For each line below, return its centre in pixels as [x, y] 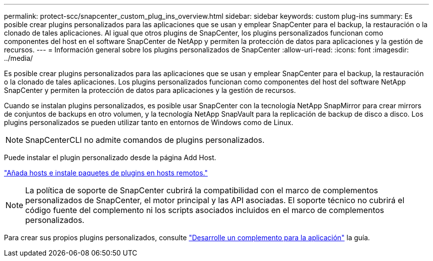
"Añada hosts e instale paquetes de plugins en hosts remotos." [106, 173]
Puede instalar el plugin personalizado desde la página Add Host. [110, 157]
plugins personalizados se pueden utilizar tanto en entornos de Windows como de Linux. [149, 122]
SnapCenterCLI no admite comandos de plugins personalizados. [145, 140]
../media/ [19, 58]
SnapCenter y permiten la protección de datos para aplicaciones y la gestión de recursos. [150, 90]
